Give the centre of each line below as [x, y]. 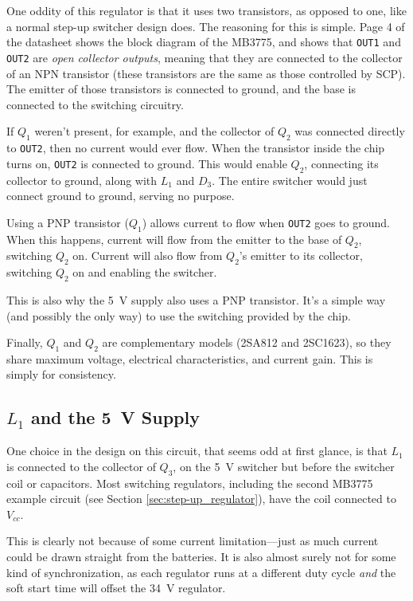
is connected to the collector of [81, 466]
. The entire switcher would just [290, 180]
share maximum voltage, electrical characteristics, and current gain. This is [190, 358]
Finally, [25, 342]
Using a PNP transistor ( [68, 222]
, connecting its [341, 163]
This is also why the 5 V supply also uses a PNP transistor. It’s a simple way [196, 299]
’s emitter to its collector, [301, 255]
